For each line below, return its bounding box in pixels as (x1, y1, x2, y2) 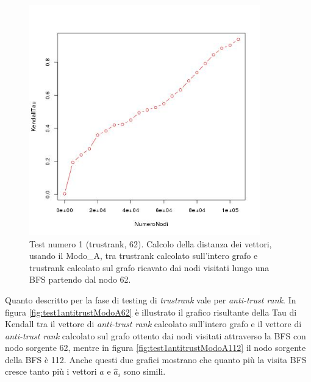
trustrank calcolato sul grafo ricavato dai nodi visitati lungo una (29, 261, 270, 274)
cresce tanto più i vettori (5, 365, 97, 378)
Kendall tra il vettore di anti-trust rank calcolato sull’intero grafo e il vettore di (5, 317, 302, 330)
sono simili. (123, 365, 166, 378)
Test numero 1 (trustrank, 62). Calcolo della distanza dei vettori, (29, 237, 272, 250)
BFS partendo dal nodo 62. (29, 273, 131, 286)
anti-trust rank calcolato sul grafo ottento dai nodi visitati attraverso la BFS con (5, 329, 306, 342)
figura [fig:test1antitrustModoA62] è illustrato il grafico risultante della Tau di (5, 305, 297, 318)
